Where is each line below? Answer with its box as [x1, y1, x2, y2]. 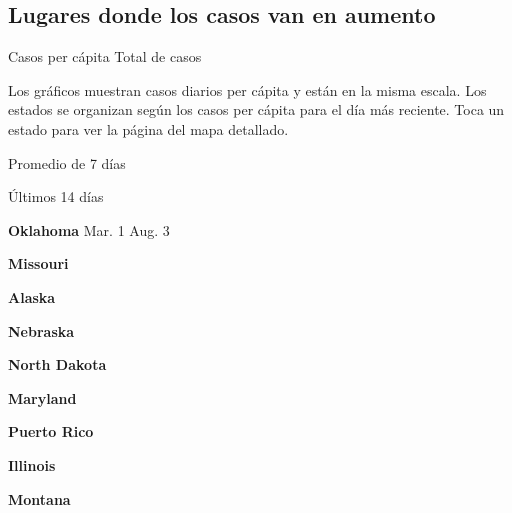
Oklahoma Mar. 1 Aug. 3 [8, 219, 170, 240]
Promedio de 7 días [8, 152, 126, 173]
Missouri [8, 253, 69, 274]
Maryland [8, 387, 77, 408]
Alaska [8, 286, 56, 307]
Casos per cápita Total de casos [8, 46, 202, 67]
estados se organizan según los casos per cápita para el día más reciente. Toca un [8, 99, 505, 120]
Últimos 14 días [8, 186, 104, 207]
